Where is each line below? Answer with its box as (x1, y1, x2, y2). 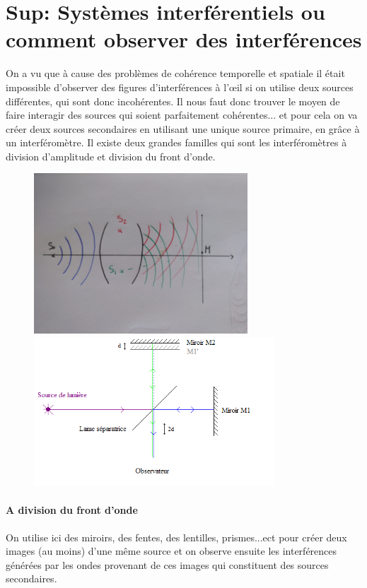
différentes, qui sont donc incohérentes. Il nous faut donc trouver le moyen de (6, 93, 340, 108)
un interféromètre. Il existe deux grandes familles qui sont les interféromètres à (6, 135, 347, 150)
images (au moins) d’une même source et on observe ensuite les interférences (6, 543, 337, 558)
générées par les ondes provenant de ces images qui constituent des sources (6, 557, 329, 572)
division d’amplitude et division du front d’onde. (6, 148, 216, 163)
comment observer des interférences (6, 25, 362, 54)
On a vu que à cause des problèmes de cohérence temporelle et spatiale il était (6, 66, 345, 81)
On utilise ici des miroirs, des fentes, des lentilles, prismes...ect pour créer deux (6, 529, 347, 544)
